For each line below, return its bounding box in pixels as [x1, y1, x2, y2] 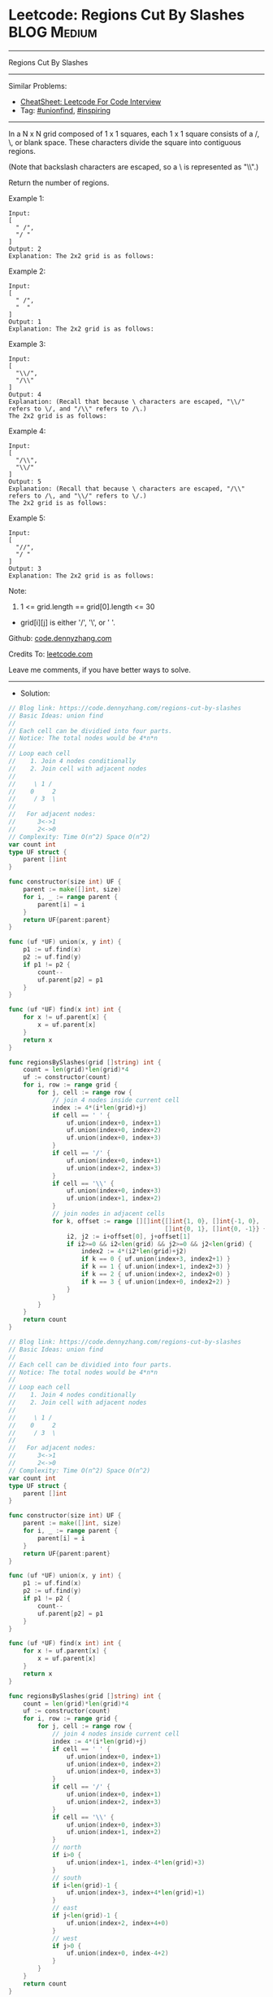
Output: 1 [8, 318, 42, 326]
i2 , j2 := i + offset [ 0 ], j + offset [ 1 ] [66, 1232, 191, 1240]
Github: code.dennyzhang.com [8, 633, 112, 643]
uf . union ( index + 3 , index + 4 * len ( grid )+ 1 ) [66, 1889, 206, 1897]
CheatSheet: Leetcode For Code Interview [19, 96, 162, 107]
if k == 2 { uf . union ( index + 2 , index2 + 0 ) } [80, 1271, 231, 1279]
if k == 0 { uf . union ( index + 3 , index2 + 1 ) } [80, 1255, 231, 1263]
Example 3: [8, 339, 46, 349]
